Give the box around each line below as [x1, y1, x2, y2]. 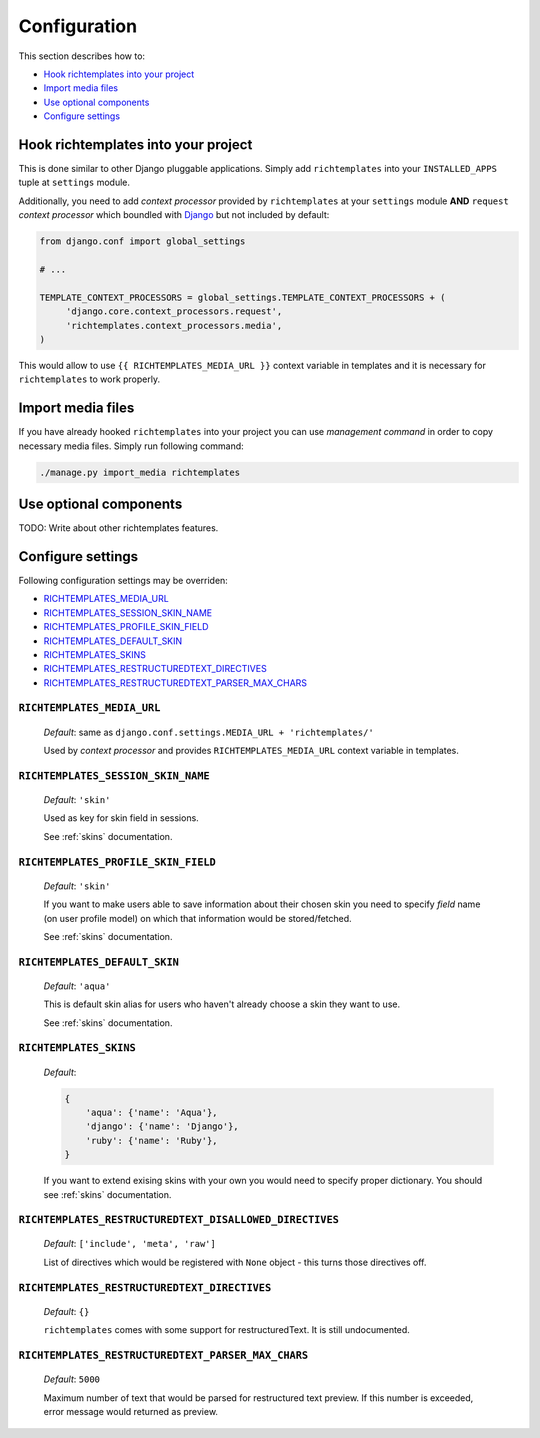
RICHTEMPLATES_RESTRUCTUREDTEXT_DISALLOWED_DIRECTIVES [18, 1213, 340, 1227]
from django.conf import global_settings [39, 236, 246, 247]
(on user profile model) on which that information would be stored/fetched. [43, 912, 352, 924]
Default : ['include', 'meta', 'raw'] [43, 1238, 217, 1250]
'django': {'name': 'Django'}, [85, 1121, 239, 1132]
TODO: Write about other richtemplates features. [18, 522, 219, 534]
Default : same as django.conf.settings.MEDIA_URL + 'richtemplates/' [43, 726, 374, 738]
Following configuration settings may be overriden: [18, 574, 229, 586]
